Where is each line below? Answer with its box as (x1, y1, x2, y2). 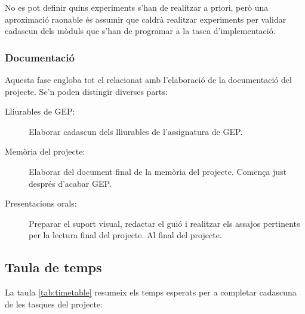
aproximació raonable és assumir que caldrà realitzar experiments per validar (5, 13, 286, 25)
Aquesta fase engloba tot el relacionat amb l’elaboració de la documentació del (5, 73, 292, 85)
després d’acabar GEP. (29, 177, 112, 189)
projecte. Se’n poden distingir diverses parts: (5, 85, 168, 97)
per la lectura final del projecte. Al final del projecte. (29, 229, 222, 241)
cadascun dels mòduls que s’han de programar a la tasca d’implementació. (5, 24, 276, 37)
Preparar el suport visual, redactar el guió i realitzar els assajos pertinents (29, 217, 300, 229)
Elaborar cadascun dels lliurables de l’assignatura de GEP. (29, 125, 243, 137)
